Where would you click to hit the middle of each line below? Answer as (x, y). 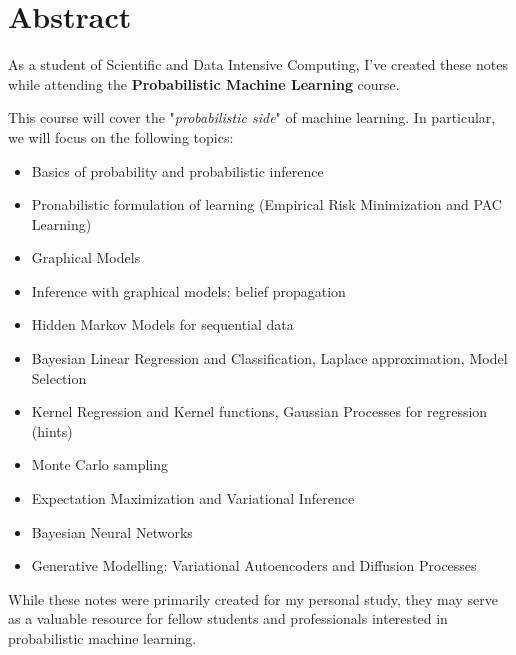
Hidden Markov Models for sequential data (162, 324)
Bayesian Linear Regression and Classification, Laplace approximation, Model (269, 358)
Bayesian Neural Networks (112, 531)
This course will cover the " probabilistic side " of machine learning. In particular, (252, 117)
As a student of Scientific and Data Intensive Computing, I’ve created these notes (258, 64)
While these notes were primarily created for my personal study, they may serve (253, 598)
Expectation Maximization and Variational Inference (193, 498)
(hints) (52, 430)
